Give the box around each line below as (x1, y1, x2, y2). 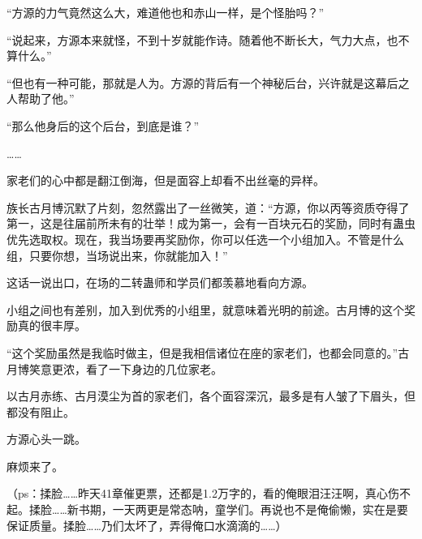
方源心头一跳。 (6, 430, 86, 447)
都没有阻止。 (6, 403, 75, 420)
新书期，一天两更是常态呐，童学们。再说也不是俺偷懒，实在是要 (67, 501, 408, 518)
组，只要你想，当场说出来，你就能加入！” (6, 246, 228, 263)
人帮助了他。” (6, 90, 75, 107)
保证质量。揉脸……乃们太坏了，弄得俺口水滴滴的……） (6, 516, 287, 533)
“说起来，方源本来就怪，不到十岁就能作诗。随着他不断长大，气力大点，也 (6, 31, 398, 48)
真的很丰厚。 (17, 317, 86, 334)
